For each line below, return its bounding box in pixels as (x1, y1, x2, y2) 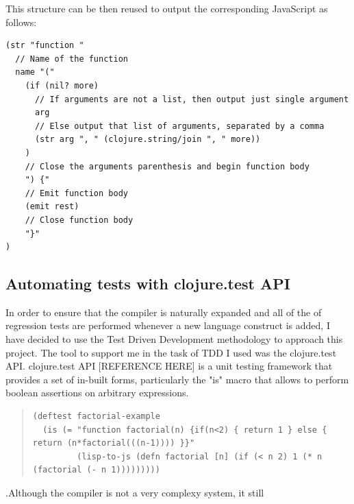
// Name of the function (15, 53, 128, 64)
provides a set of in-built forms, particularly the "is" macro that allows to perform (5, 372, 349, 386)
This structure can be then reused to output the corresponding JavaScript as (5, 1, 328, 15)
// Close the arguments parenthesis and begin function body (25, 161, 309, 171)
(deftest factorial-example (32, 411, 160, 422)
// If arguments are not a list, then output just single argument (34, 94, 349, 104)
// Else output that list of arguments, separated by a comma (34, 121, 325, 131)
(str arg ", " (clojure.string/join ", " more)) (34, 134, 261, 145)
